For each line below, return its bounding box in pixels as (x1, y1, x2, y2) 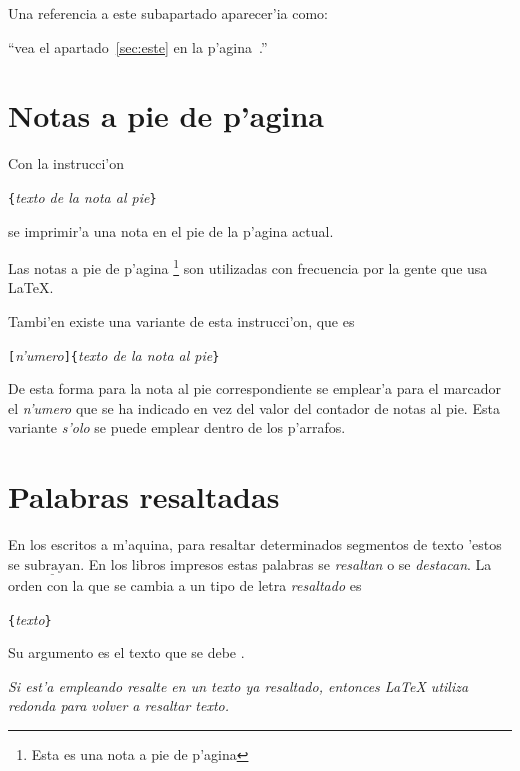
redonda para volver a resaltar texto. (8, 695, 230, 716)
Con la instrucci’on (8, 153, 125, 174)
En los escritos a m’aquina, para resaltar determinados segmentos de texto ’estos (8, 534, 502, 555)
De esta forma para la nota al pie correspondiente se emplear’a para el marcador (8, 378, 502, 399)
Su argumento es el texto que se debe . (8, 642, 245, 663)
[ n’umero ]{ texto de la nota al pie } (8, 344, 220, 365)
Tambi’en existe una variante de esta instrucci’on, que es (8, 311, 355, 331)
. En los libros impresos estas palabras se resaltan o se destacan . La (80, 553, 492, 574)
